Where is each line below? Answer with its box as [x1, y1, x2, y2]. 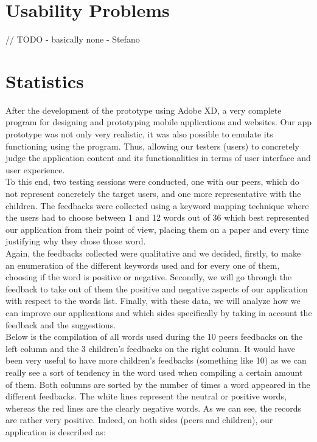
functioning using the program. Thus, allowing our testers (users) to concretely [5, 139, 299, 152]
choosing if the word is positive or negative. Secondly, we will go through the [5, 271, 292, 283]
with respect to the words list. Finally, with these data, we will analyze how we [5, 294, 301, 307]
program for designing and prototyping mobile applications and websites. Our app [5, 116, 312, 128]
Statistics [5, 68, 84, 93]
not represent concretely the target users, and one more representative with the [5, 187, 301, 199]
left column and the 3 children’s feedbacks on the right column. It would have [5, 342, 295, 354]
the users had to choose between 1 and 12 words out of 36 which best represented [5, 211, 310, 224]
